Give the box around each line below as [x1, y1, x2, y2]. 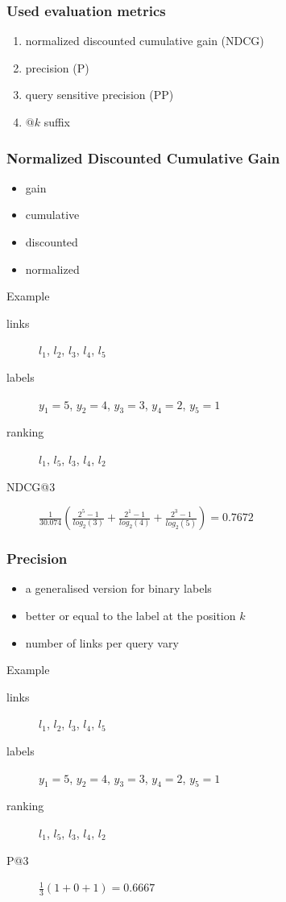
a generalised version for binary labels [25, 580, 212, 597]
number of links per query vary [25, 634, 179, 651]
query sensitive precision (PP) [25, 86, 174, 103]
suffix [44, 114, 71, 130]
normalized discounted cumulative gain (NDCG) [25, 32, 264, 49]
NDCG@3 [6, 478, 56, 494]
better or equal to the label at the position [25, 606, 236, 623]
